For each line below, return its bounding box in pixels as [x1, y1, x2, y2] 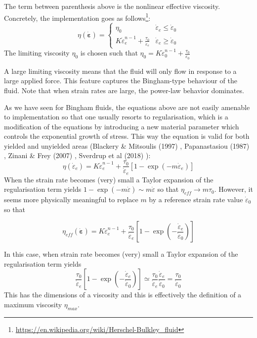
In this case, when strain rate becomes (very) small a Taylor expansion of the [4, 249, 238, 259]
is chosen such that [80, 48, 138, 58]
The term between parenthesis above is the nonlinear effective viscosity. [4, 1, 220, 11]
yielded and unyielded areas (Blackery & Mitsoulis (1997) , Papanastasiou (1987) [4, 140, 250, 151]
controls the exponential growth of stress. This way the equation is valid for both [4, 131, 250, 141]
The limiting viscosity [4, 48, 70, 58]
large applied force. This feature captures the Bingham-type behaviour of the [4, 75, 237, 86]
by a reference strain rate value [149, 194, 243, 205]
